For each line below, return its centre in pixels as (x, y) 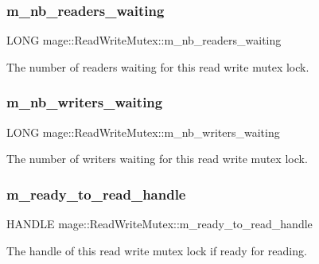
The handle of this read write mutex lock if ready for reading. (157, 250)
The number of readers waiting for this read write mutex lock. (158, 66)
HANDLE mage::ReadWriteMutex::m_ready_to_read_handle (159, 224)
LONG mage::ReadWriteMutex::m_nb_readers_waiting (144, 40)
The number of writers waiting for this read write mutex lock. (157, 159)
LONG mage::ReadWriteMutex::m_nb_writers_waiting (143, 132)
